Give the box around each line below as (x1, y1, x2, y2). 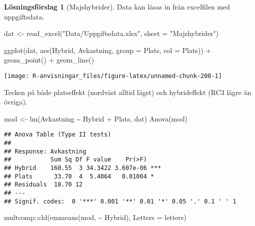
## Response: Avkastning (4, 147, 86, 155)
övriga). (4, 96, 27, 107)
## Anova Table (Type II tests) (4, 131, 111, 138)
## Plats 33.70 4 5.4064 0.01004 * (4, 172, 154, 180)
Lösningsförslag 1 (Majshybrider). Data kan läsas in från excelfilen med (4, 1, 230, 11)
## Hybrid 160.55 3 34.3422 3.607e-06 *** (4, 164, 161, 172)
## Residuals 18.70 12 (4, 181, 83, 188)
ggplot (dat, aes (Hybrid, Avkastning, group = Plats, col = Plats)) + (4, 44, 212, 55)
